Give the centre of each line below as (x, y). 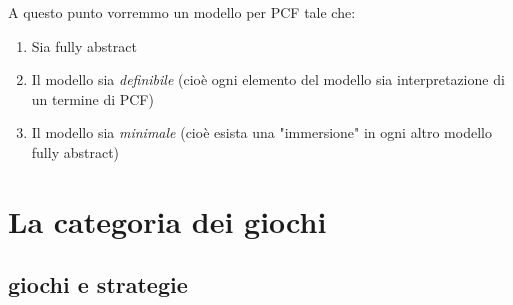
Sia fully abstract (84, 45)
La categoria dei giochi (167, 220)
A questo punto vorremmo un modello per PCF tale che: (182, 12)
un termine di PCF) (92, 98)
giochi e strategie (98, 284)
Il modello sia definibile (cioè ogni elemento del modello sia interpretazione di (268, 79)
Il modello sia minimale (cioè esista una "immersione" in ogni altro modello (261, 132)
